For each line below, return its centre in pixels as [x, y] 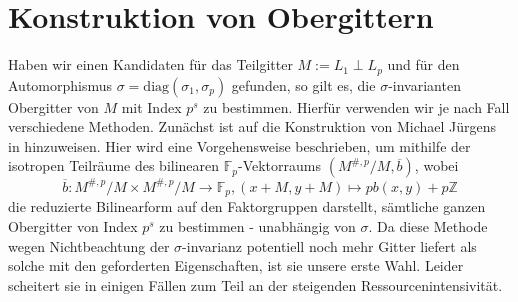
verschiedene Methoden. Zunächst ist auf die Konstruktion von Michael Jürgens [252, 126]
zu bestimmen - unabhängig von [257, 225]
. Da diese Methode [428, 225]
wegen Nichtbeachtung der [89, 245]
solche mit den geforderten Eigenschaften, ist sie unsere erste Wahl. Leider [236, 265]
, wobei [436, 165]
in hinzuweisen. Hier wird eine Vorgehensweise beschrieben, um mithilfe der [239, 145]
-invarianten [424, 84]
